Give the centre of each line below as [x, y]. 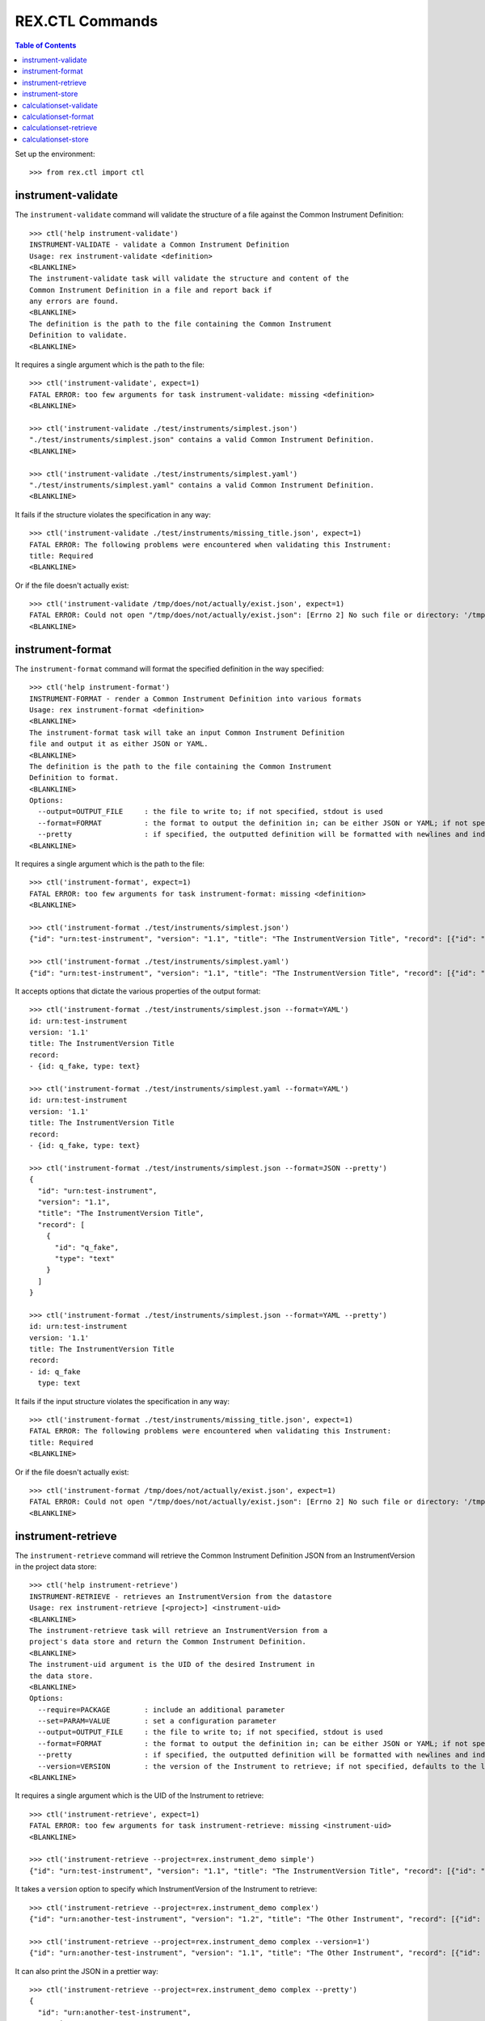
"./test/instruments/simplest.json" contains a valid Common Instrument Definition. [202, 440]
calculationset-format [58, 116]
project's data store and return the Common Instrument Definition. [168, 1642]
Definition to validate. [78, 335]
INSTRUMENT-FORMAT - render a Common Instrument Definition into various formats [196, 698]
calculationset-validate [60, 105]
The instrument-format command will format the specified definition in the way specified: [169, 669]
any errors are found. [74, 302]
